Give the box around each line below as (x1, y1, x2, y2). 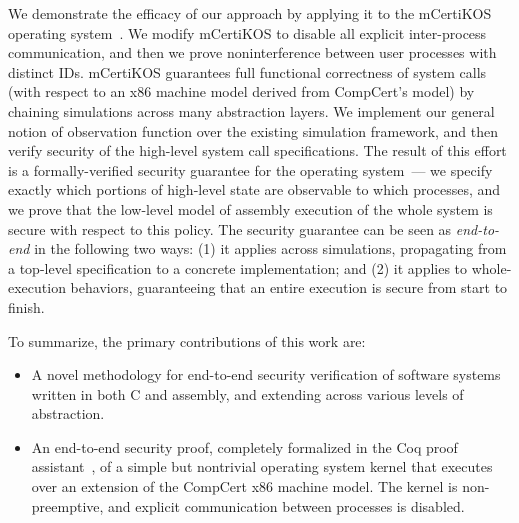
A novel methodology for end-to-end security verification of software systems (31, 364, 501, 385)
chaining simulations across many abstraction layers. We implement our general (8, 100, 495, 121)
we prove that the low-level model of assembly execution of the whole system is (8, 198, 493, 219)
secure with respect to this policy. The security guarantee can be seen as (8, 218, 452, 239)
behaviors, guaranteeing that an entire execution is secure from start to (70, 277, 508, 298)
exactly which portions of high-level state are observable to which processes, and (8, 179, 501, 200)
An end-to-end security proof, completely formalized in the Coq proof (31, 436, 458, 457)
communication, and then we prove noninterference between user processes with (8, 42, 497, 63)
